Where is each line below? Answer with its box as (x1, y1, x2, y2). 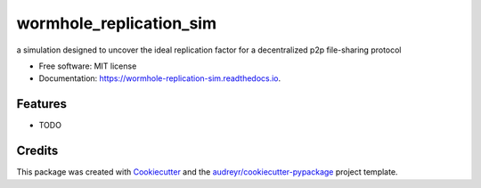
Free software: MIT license (38, 61, 137, 71)
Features (16, 96, 67, 111)
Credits (16, 143, 59, 159)
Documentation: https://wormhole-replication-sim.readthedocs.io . (38, 73, 281, 84)
